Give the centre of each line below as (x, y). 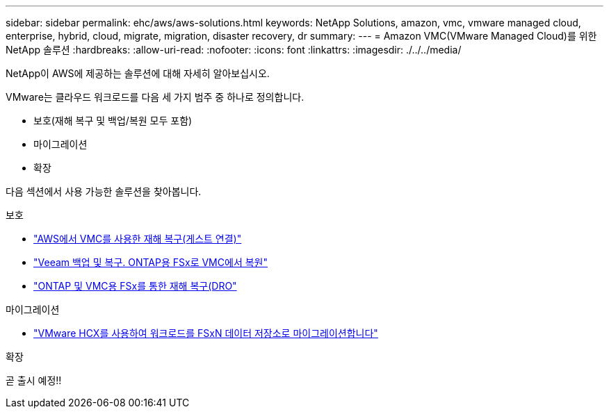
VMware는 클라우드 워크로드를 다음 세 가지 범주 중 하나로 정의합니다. (155, 97)
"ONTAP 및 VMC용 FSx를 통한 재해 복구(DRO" (135, 286)
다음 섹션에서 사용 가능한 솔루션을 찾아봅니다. (104, 191)
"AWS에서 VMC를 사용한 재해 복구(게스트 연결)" (138, 239)
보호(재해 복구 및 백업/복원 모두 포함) (113, 121)
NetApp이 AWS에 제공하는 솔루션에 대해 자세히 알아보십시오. (138, 73)
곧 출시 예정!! (34, 380)
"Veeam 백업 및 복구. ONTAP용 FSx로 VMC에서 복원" (151, 262)
